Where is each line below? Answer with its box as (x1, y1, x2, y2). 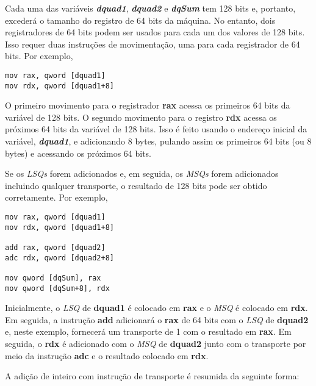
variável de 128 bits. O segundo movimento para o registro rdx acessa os (5, 110, 277, 123)
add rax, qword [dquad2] (5, 243, 106, 252)
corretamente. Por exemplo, (5, 191, 108, 204)
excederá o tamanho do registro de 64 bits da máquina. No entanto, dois (5, 13, 276, 26)
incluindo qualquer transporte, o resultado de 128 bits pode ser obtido (5, 179, 267, 191)
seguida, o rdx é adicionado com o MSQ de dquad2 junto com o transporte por (5, 337, 306, 350)
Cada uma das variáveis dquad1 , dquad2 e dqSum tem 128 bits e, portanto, (5, 2, 296, 14)
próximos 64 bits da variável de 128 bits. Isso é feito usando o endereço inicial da (5, 123, 307, 135)
